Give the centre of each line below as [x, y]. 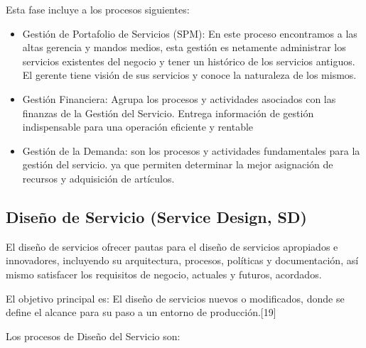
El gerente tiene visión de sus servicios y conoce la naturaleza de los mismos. [189, 75]
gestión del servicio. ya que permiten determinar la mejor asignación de [178, 164]
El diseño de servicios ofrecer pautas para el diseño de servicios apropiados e [172, 246]
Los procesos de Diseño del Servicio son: [93, 336]
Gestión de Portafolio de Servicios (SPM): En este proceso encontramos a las [190, 33]
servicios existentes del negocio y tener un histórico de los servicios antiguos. [189, 61]
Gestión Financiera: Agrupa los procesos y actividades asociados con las [179, 98]
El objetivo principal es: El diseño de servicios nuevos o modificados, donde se [175, 298]
